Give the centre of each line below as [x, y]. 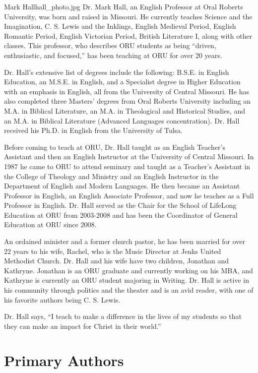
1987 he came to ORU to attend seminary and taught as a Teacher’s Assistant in [127, 166]
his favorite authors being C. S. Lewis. [62, 299]
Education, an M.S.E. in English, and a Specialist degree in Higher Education [122, 82]
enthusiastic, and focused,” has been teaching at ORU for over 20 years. [113, 55]
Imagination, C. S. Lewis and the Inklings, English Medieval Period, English [120, 26]
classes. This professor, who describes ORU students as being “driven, [110, 45]
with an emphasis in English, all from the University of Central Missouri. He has [127, 91]
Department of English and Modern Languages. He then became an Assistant [122, 186]
